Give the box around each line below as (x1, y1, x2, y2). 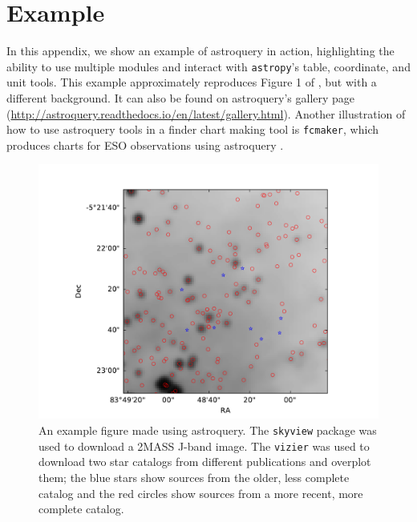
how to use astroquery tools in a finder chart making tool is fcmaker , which (6, 121, 379, 138)
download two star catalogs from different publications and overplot (38, 453, 371, 470)
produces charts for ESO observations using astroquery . (6, 136, 284, 153)
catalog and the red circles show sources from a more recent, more (38, 484, 363, 501)
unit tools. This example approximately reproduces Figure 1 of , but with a (6, 74, 377, 90)
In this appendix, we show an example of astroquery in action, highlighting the (6, 42, 395, 59)
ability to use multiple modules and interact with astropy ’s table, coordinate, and (6, 58, 411, 74)
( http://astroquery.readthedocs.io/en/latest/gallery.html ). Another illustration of (6, 105, 406, 122)
